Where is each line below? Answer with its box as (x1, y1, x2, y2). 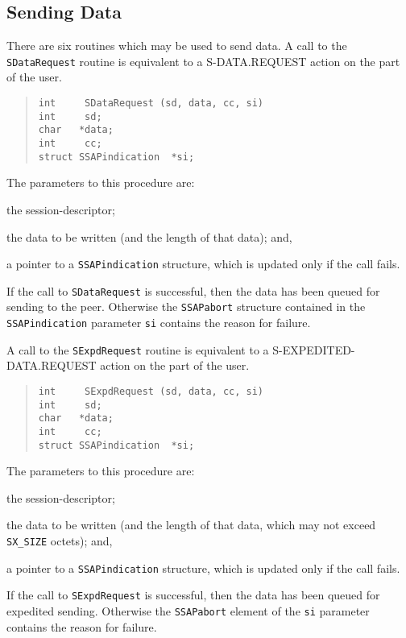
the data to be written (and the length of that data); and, (6, 228, 292, 245)
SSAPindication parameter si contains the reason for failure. (6, 314, 311, 331)
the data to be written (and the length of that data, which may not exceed (6, 516, 376, 533)
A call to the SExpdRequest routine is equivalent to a (6, 341, 269, 358)
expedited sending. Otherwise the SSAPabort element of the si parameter (6, 603, 370, 619)
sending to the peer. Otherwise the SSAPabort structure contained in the (6, 298, 366, 315)
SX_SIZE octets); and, (6, 532, 113, 549)
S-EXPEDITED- (272, 341, 355, 358)
